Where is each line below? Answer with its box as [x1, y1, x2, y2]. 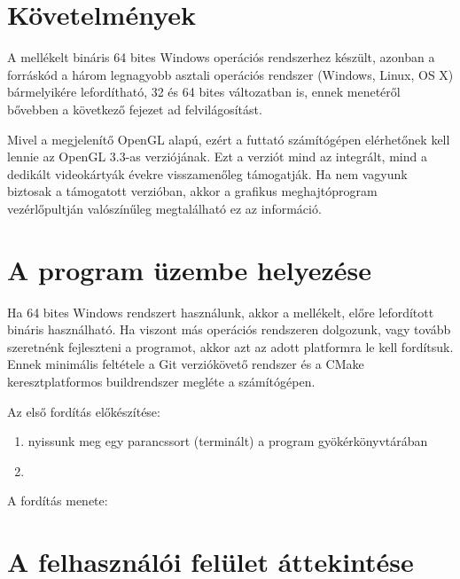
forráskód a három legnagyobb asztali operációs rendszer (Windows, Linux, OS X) [7, 65, 454, 83]
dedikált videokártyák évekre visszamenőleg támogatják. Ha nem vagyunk [7, 164, 408, 183]
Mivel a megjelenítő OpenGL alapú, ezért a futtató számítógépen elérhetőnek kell [7, 129, 450, 148]
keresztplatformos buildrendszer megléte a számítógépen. [7, 372, 316, 390]
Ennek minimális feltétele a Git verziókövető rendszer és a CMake [7, 355, 364, 373]
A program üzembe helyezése [7, 251, 372, 287]
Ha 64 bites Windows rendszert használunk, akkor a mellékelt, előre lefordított [7, 302, 434, 321]
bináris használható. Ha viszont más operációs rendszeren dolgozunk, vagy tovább [7, 320, 451, 339]
